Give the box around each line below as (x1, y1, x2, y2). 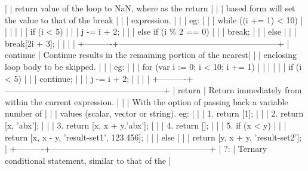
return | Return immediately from (178, 84, 302, 96)
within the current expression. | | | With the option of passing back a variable (5, 95, 288, 108)
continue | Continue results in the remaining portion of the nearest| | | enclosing (5, 48, 297, 61)
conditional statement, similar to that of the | (5, 154, 171, 166)
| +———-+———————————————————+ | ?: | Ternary (5, 142, 267, 155)
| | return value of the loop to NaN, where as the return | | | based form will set (5, 2, 295, 14)
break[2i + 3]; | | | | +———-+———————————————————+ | (5, 36, 289, 49)
